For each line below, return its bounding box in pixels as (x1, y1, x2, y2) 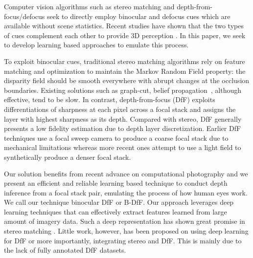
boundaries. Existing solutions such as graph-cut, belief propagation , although (4, 85, 242, 95)
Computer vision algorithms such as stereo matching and (4, 1, 175, 11)
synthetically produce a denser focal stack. (4, 151, 131, 162)
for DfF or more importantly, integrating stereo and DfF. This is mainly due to (4, 235, 242, 245)
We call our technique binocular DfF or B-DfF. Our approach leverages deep (4, 197, 234, 207)
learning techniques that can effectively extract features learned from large (4, 206, 227, 216)
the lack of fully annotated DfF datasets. (4, 245, 126, 255)
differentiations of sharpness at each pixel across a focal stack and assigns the (4, 104, 236, 114)
